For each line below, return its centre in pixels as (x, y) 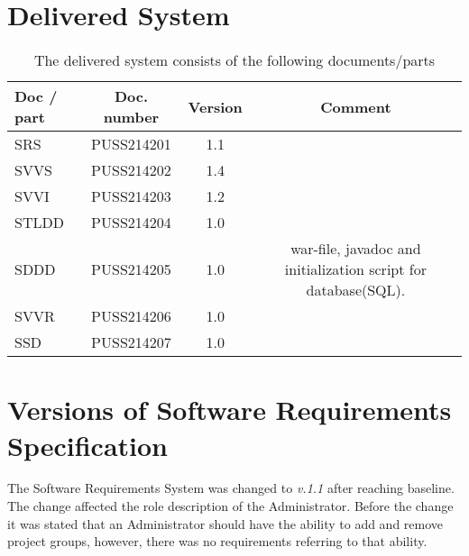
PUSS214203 (131, 196)
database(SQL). (356, 290)
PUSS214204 (131, 223)
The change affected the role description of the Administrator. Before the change (230, 506)
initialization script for (355, 269)
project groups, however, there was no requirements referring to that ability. (217, 541)
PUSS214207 (131, 342)
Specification (87, 445)
